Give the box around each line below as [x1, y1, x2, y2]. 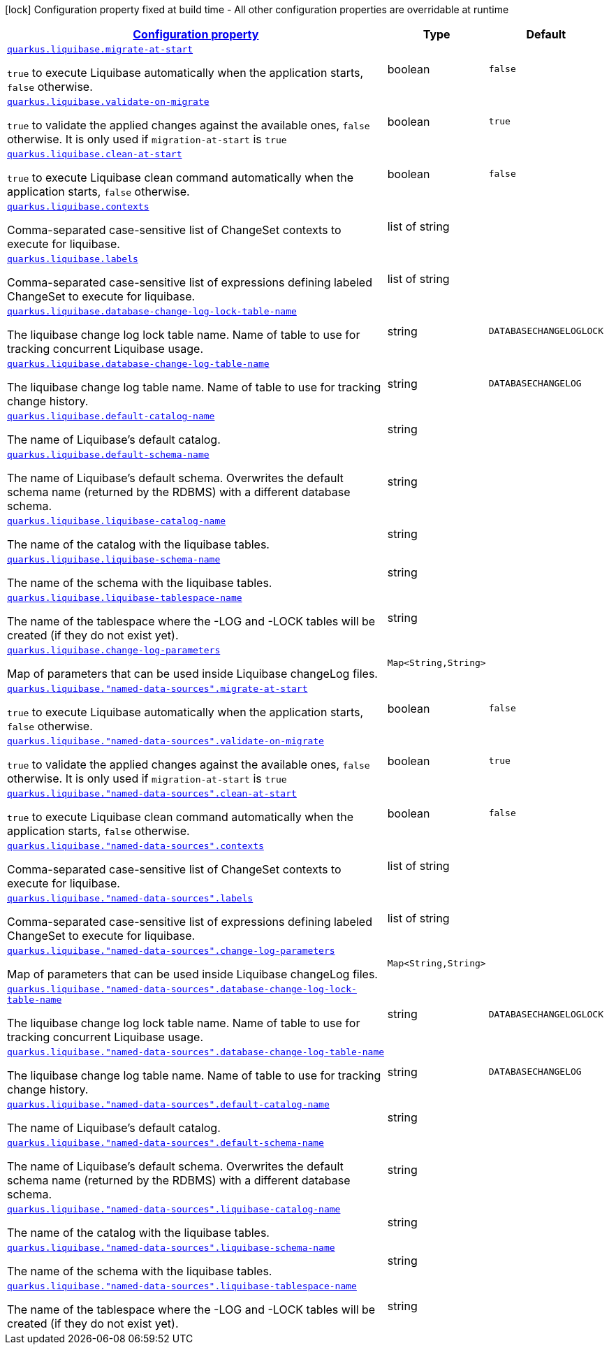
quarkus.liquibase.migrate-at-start [7, 44, 193, 55]
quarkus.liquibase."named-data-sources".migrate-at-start [7, 683, 308, 694]
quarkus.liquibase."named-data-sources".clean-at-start [7, 788, 297, 799]
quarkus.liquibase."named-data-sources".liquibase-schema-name [7, 1242, 335, 1253]
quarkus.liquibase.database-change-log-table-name [7, 358, 270, 369]
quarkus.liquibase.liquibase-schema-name [7, 554, 221, 565]
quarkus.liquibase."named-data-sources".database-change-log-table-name [7, 1047, 385, 1057]
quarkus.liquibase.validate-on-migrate [7, 96, 210, 107]
